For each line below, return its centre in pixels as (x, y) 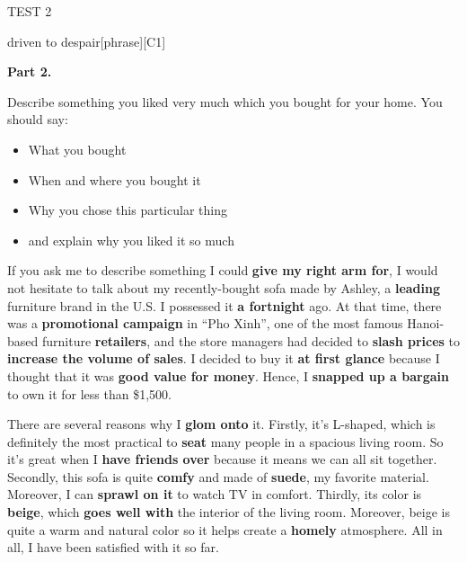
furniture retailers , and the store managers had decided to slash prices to (251, 340)
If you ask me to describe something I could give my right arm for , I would (223, 270)
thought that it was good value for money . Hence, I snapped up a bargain (228, 375)
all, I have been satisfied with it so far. (113, 547)
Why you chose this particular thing (128, 210)
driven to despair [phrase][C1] (87, 41)
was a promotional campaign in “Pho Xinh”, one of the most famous (205, 323)
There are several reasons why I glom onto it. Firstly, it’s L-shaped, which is (221, 424)
